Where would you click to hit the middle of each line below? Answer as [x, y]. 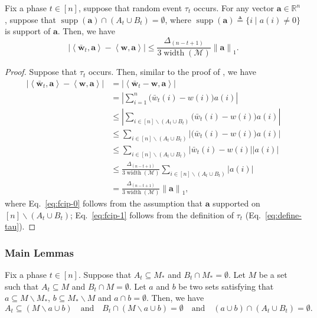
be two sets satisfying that [226, 286]
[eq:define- [283, 214]
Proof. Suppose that [41, 72]
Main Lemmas [39, 252]
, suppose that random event [130, 8]
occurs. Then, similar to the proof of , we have [172, 72]
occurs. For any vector [234, 8]
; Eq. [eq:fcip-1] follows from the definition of [152, 214]
